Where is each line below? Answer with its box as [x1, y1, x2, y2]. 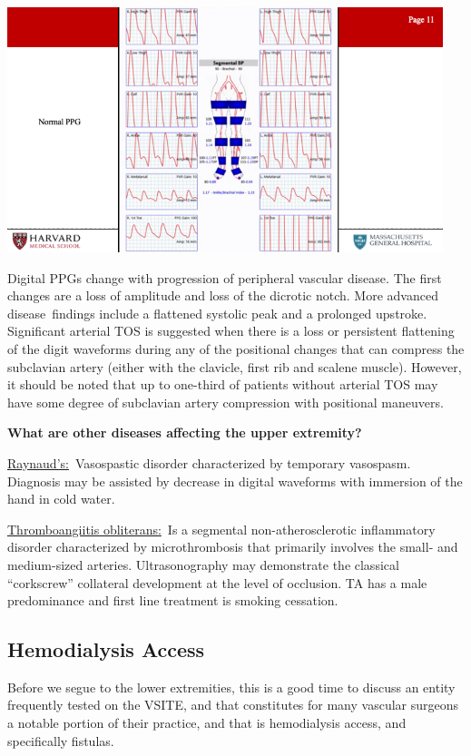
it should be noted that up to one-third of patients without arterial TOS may [7, 375, 438, 394]
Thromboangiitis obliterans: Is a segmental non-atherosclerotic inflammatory [7, 519, 436, 538]
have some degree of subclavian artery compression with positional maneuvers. [7, 392, 444, 411]
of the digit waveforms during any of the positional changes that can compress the [7, 339, 465, 358]
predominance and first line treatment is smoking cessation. [7, 591, 339, 610]
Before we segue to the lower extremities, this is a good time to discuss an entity [7, 677, 456, 696]
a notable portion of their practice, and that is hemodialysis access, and [7, 713, 407, 732]
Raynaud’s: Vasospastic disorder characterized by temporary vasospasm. [7, 453, 411, 472]
